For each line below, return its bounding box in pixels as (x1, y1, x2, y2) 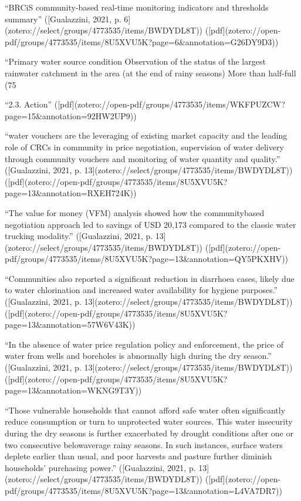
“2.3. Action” (5, 98, 52, 110)
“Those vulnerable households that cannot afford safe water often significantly (5, 404, 286, 416)
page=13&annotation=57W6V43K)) (5, 318, 136, 331)
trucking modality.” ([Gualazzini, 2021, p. (5, 230, 153, 242)
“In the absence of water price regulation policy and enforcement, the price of (5, 338, 284, 350)
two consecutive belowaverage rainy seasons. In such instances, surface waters (5, 438, 283, 450)
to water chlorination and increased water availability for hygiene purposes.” (5, 284, 278, 296)
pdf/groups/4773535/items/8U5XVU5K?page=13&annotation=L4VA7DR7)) (5, 484, 282, 496)
